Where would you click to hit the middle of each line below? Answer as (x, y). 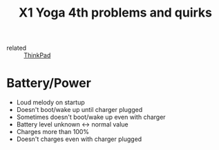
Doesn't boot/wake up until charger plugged (79, 110)
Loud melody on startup (50, 102)
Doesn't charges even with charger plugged (79, 139)
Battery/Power (49, 83)
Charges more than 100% (53, 132)
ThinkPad (37, 55)
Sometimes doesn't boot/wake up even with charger (91, 117)
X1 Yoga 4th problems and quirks (115, 13)
